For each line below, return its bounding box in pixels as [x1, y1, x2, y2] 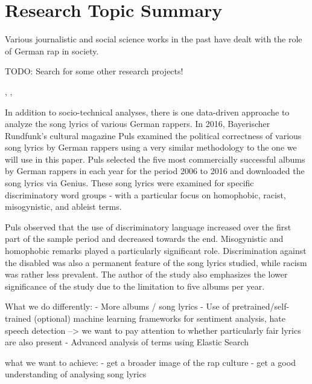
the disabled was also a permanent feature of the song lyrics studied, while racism [5, 256, 307, 268]
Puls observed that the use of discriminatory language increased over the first [5, 220, 291, 233]
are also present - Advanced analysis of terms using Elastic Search [5, 336, 249, 348]
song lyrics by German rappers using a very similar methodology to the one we [5, 141, 297, 154]
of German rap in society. [5, 44, 99, 57]
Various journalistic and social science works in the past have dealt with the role [5, 33, 302, 45]
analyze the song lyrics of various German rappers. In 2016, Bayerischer [5, 117, 270, 130]
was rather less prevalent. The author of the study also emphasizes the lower [5, 268, 288, 281]
